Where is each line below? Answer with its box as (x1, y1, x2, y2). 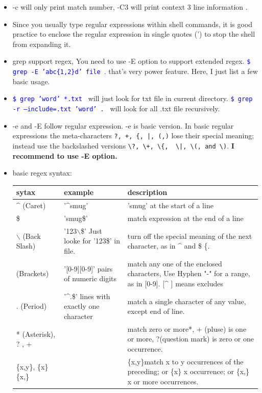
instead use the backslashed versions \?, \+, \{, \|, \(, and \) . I (12, 140, 234, 151)
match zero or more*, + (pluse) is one (127, 323, 247, 334)
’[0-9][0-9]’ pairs (64, 263, 113, 274)
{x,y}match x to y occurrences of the (127, 356, 244, 366)
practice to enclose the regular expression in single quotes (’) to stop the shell (12, 29, 255, 39)
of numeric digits (64, 273, 117, 284)
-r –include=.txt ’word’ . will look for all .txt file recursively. (12, 103, 220, 113)
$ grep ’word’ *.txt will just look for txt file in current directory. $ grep (12, 93, 253, 104)
